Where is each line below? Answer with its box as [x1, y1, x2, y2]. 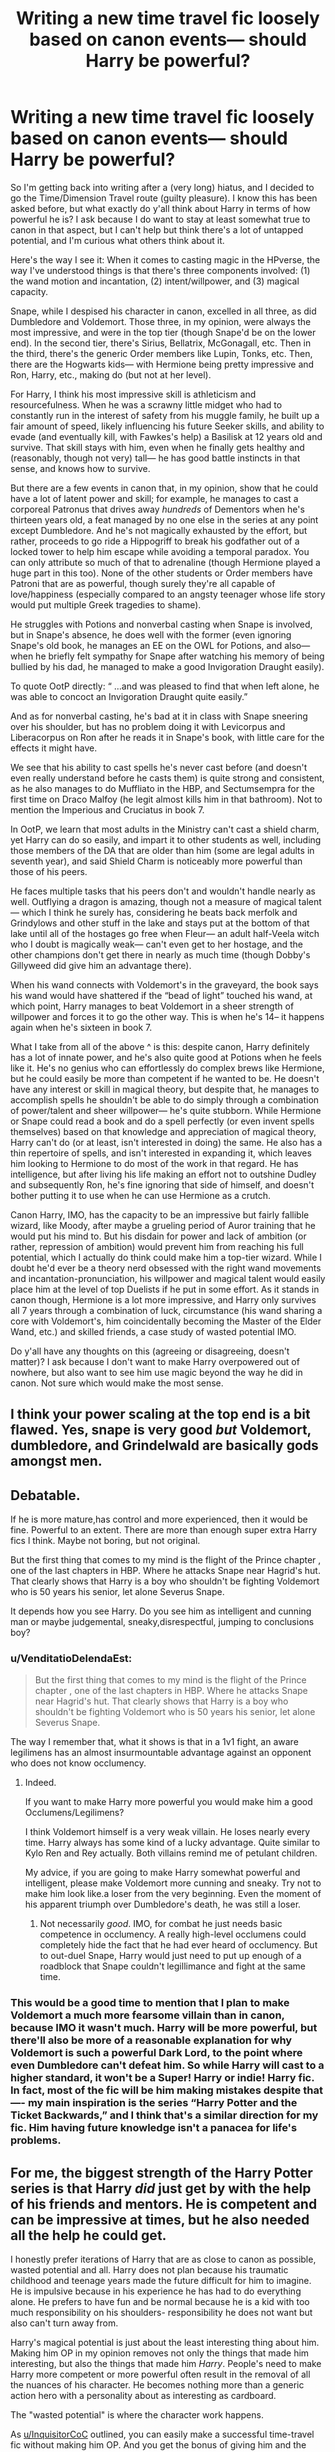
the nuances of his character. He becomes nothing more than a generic [10, 2379, 305, 2391]
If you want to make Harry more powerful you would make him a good [24, 1796, 313, 1808]
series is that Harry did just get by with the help [10, 2180, 312, 2197]
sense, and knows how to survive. [10, 462, 151, 474]
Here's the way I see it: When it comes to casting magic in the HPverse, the [10, 253, 321, 266]
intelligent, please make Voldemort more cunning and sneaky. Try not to [24, 1877, 322, 1889]
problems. [10, 2133, 62, 2147]
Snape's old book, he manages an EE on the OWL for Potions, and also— [10, 639, 311, 651]
